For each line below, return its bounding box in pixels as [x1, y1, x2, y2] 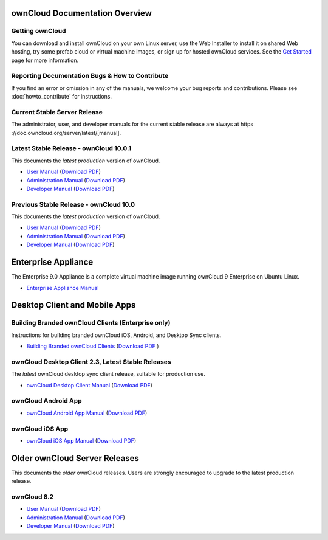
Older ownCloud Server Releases [11, 453, 140, 463]
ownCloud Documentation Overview [11, 8, 152, 18]
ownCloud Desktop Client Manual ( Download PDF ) [26, 381, 153, 389]
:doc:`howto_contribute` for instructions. [11, 93, 112, 100]
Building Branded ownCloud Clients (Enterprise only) [11, 319, 171, 327]
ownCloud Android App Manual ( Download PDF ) [26, 409, 148, 417]
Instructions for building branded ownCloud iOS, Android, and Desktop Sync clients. [11, 331, 222, 339]
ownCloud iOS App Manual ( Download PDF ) [26, 437, 137, 444]
